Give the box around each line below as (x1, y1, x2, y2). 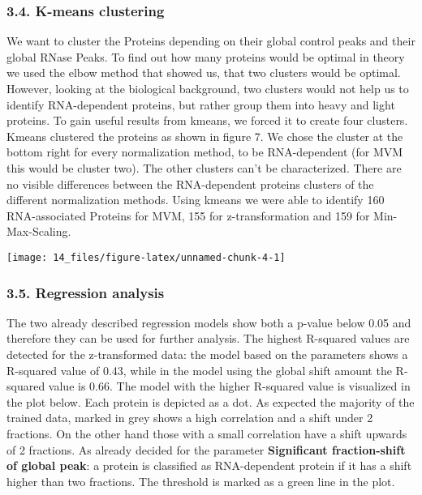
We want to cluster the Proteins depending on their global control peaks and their (6, 32, 416, 49)
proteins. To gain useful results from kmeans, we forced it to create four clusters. (6, 112, 408, 129)
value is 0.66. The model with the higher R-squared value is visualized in (48, 378, 411, 395)
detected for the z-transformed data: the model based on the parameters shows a (6, 346, 408, 362)
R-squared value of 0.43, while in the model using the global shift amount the (6, 361, 392, 378)
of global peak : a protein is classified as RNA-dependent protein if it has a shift (6, 457, 412, 474)
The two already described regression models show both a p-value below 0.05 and (6, 314, 411, 331)
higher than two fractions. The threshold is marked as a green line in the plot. (6, 472, 395, 489)
